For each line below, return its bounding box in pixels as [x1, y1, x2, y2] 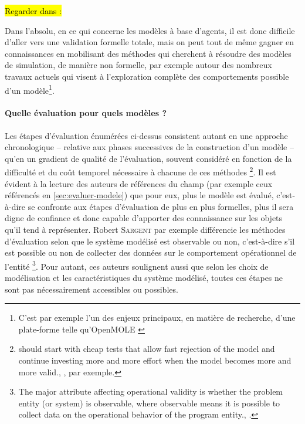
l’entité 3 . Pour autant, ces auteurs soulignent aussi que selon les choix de [5, 258, 269, 272]
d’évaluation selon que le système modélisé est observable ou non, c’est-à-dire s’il [5, 235, 295, 247]
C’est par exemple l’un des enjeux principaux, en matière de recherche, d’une [18, 311, 296, 324]
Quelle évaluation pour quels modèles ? [5, 107, 167, 119]
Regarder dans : [5, 5, 62, 16]
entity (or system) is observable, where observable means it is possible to [18, 396, 280, 409]
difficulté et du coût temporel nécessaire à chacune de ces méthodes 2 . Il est [5, 164, 276, 178]
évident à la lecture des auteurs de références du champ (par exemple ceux [5, 177, 273, 189]
